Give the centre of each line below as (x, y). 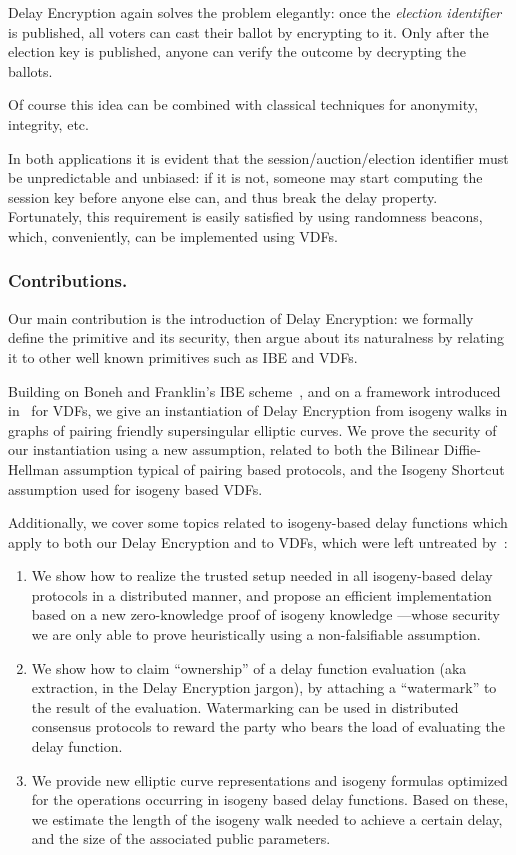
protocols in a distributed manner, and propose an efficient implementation (261, 594)
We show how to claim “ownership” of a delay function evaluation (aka (249, 667)
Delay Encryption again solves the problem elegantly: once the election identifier (255, 12)
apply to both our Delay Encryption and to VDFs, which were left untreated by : (258, 541)
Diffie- (462, 449)
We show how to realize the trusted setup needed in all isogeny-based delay (262, 575)
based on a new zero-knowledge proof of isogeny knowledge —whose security (266, 614)
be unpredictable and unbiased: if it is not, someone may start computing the (245, 177)
